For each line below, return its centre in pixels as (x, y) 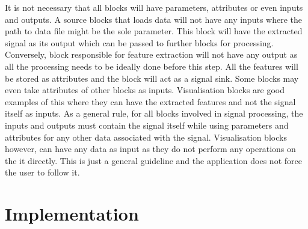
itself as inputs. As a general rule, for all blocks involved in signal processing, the (154, 113)
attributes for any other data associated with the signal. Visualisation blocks (146, 137)
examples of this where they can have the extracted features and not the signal (150, 101)
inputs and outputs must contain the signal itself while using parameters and (147, 125)
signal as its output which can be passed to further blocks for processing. (139, 42)
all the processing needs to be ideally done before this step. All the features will (152, 66)
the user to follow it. (42, 172)
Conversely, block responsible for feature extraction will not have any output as (151, 54)
